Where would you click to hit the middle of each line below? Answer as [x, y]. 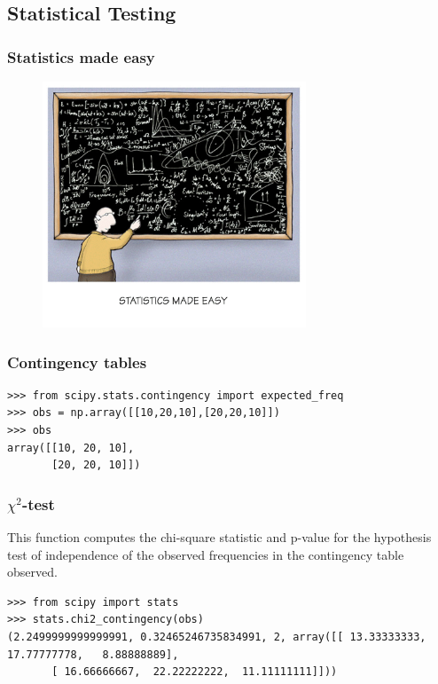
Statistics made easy [81, 56]
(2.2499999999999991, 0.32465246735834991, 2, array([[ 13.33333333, [217, 637]
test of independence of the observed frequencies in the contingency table [206, 554]
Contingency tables [77, 362]
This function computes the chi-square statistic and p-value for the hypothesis [219, 537]
